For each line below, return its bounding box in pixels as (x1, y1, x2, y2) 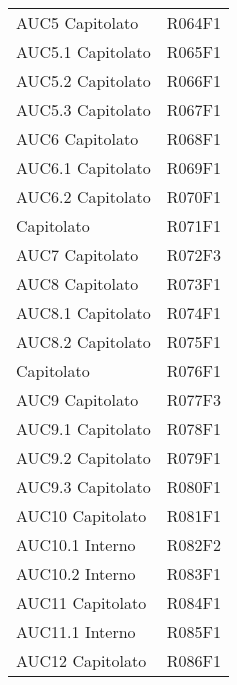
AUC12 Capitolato (16, 649, 147, 672)
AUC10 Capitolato (16, 504, 147, 527)
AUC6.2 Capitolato (16, 185, 151, 208)
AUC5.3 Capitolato (16, 98, 151, 121)
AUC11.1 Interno (16, 620, 136, 643)
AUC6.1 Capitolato (16, 156, 151, 179)
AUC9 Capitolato (16, 388, 139, 411)
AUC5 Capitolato (16, 11, 139, 34)
